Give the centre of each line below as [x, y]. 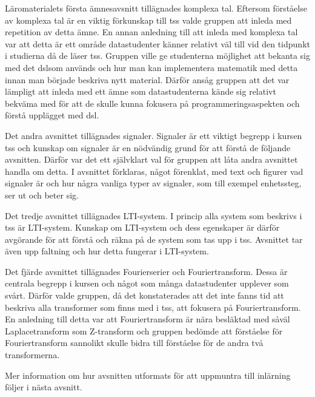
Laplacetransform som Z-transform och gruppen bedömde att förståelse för [144, 331]
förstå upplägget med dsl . [52, 115]
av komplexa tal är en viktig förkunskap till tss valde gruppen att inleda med [148, 20]
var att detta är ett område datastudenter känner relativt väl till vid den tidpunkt [157, 43]
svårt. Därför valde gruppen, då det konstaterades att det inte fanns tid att [144, 295]
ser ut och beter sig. [42, 195]
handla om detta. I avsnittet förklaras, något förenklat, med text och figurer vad [154, 171]
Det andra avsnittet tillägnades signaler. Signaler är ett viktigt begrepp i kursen [154, 135]
